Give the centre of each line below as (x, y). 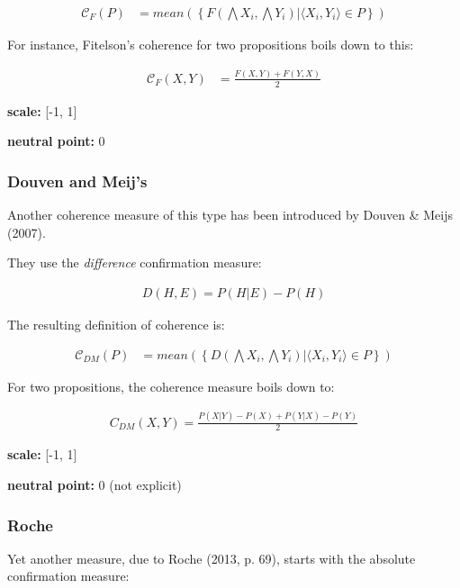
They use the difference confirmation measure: (135, 262)
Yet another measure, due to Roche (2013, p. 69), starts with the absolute (212, 558)
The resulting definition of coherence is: (116, 325)
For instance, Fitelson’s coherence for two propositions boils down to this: (211, 45)
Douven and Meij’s (77, 181)
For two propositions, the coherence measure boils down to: (171, 386)
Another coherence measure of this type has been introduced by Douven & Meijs (230, 215)
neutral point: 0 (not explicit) (95, 484)
